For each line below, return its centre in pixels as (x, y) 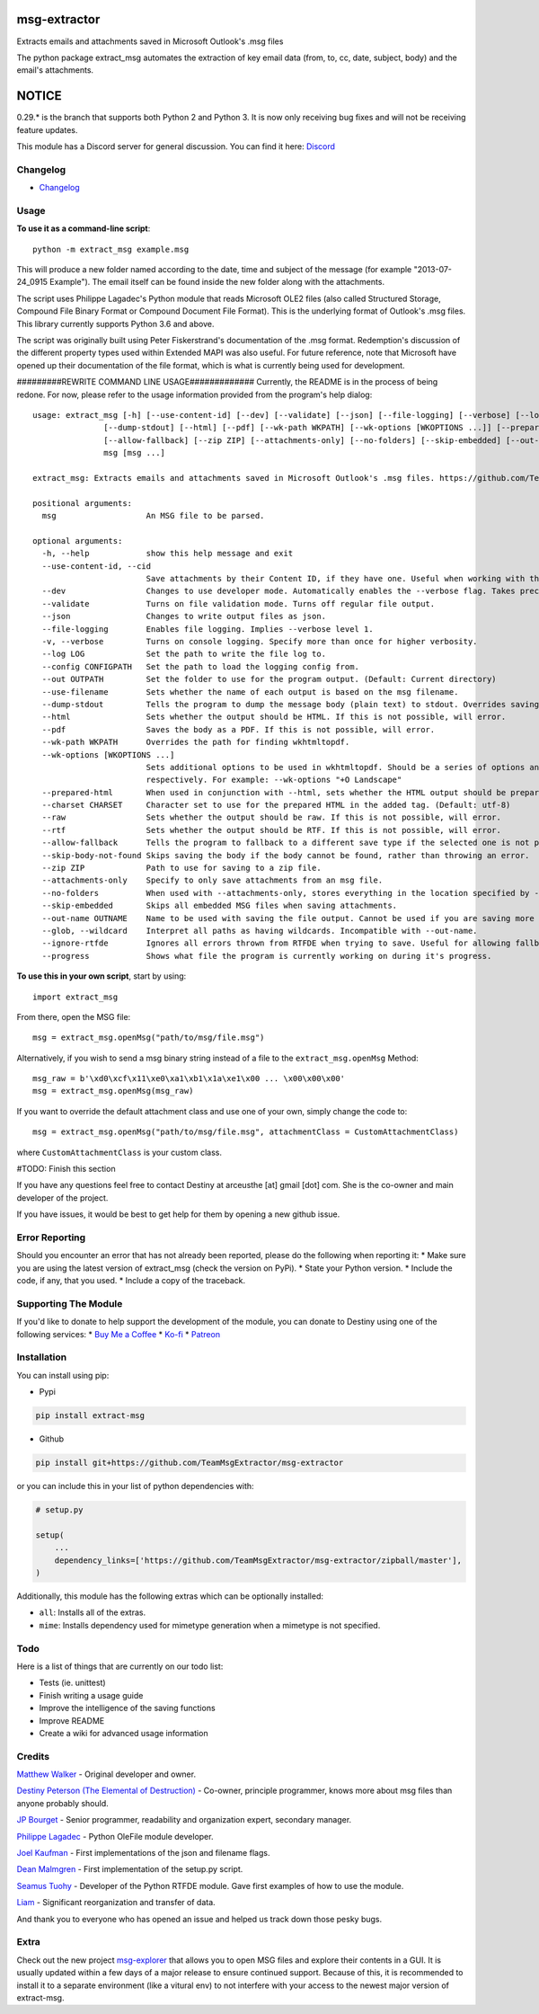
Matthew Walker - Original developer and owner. (106, 1774)
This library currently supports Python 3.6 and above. (115, 324)
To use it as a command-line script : (84, 228)
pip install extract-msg (90, 1416)
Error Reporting (51, 1238)
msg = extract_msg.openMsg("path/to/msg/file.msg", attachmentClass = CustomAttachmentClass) (246, 1132)
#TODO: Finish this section (66, 1169)
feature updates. (47, 129)
